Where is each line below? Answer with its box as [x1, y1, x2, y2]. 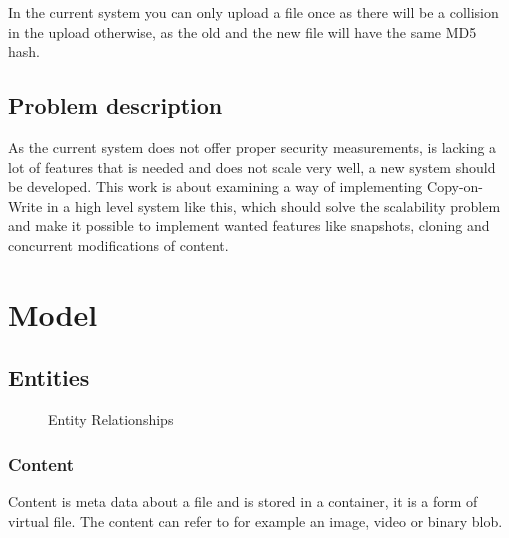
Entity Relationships [48, 409, 174, 430]
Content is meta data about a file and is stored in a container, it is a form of [8, 490, 478, 511]
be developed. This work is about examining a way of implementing [8, 176, 423, 197]
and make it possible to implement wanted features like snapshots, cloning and [8, 215, 490, 236]
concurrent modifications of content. [8, 234, 229, 255]
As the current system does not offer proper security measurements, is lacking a [8, 136, 497, 157]
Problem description [8, 90, 223, 121]
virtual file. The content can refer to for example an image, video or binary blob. [8, 510, 503, 531]
